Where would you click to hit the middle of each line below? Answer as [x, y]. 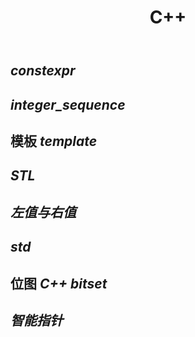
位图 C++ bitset [59, 283]
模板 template [54, 141]
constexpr [43, 71]
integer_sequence [68, 104]
